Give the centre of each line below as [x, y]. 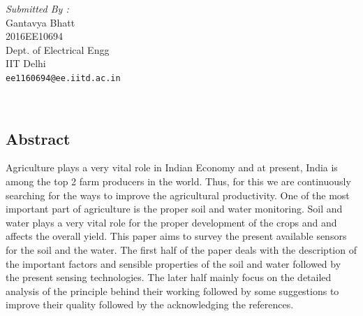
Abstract [38, 138]
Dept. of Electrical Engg [58, 49]
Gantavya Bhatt [40, 22]
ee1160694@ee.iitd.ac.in [63, 78]
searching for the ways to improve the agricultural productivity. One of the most [178, 195]
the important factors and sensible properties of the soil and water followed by [173, 263]
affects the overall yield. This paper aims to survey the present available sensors [176, 236]
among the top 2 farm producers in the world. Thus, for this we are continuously [178, 181]
